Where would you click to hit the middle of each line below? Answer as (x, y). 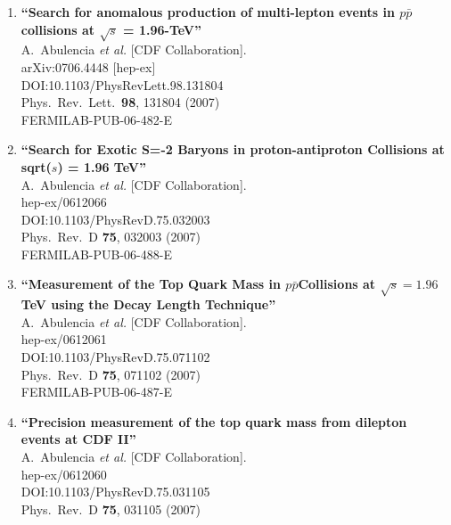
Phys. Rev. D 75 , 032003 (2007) (111, 237)
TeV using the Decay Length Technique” (148, 304)
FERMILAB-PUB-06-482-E (96, 119)
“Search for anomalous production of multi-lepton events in (208, 12)
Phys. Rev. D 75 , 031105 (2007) (111, 509)
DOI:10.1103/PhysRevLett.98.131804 (122, 84)
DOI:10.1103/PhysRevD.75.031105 (115, 492)
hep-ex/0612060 (64, 474)
